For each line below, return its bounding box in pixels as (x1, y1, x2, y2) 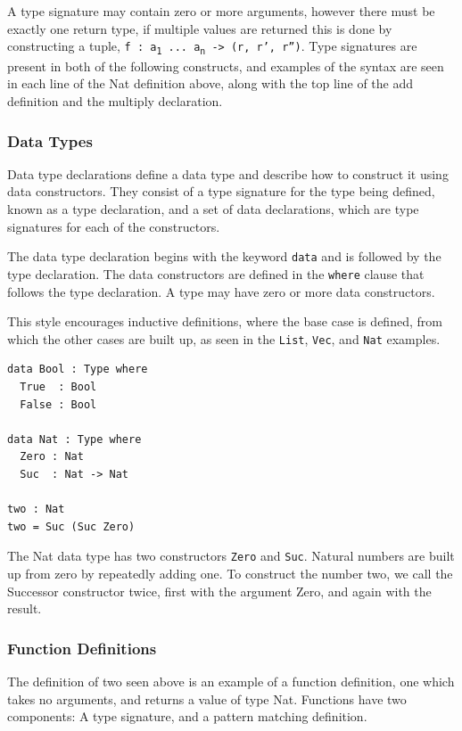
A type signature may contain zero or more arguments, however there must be (7, 2, 435, 20)
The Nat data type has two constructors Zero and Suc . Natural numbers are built (7, 546, 455, 565)
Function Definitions (7, 637, 157, 659)
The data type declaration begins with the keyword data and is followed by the (7, 247, 441, 266)
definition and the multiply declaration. (7, 92, 223, 111)
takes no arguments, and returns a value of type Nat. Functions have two (7, 689, 407, 708)
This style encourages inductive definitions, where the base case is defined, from (7, 312, 442, 331)
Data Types (7, 129, 93, 152)
